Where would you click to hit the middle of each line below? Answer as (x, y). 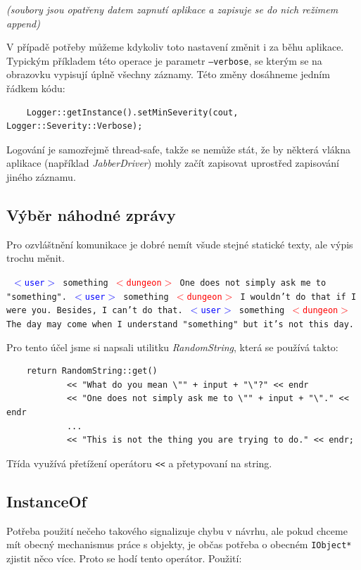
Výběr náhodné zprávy (91, 214)
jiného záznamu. (41, 177)
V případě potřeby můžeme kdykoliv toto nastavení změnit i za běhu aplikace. (175, 47)
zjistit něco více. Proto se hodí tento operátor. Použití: (124, 558)
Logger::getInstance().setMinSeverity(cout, (132, 112)
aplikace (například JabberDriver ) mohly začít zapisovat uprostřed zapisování (173, 163)
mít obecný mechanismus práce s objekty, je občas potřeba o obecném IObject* (179, 544)
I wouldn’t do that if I (298, 297)
